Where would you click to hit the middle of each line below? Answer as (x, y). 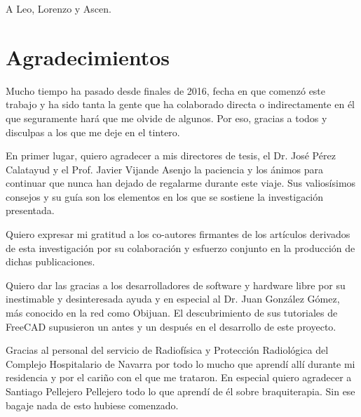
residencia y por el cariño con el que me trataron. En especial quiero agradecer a (179, 377)
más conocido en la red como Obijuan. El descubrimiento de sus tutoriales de (172, 313)
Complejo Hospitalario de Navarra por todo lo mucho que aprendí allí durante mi (180, 363)
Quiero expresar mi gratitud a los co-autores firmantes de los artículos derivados (178, 234)
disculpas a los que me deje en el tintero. (93, 132)
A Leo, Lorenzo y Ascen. (59, 8)
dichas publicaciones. (50, 262)
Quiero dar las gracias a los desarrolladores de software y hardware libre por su (176, 285)
